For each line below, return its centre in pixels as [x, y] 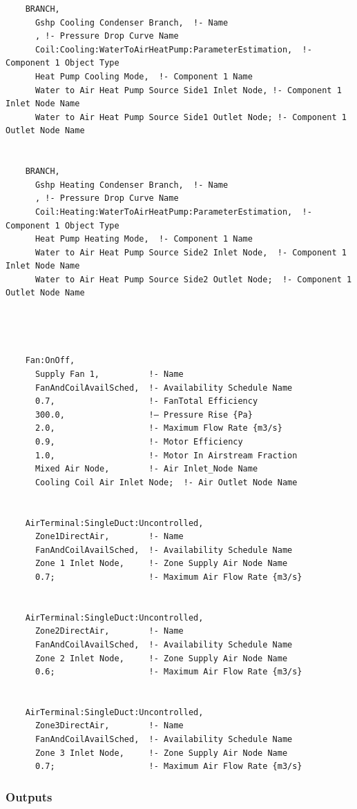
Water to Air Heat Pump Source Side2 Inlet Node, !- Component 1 [191, 252]
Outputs [29, 796]
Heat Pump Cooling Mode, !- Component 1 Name [144, 76]
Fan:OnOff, [50, 361]
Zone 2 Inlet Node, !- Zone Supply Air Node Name [161, 658]
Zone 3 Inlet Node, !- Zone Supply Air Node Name [161, 753]
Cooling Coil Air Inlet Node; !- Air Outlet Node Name [166, 482]
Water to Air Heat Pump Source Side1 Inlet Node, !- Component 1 [188, 90]
